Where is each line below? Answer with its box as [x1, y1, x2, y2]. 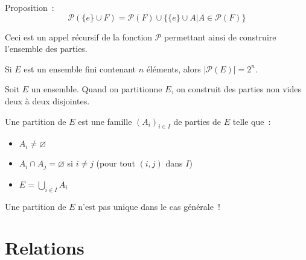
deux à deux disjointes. [5, 94, 90, 107]
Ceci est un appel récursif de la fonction [5, 30, 153, 43]
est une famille [78, 115, 132, 127]
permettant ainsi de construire [164, 30, 276, 43]
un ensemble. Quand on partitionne [31, 83, 162, 95]
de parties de [173, 115, 222, 127]
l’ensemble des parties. [5, 42, 88, 55]
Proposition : [5, 1, 54, 13]
